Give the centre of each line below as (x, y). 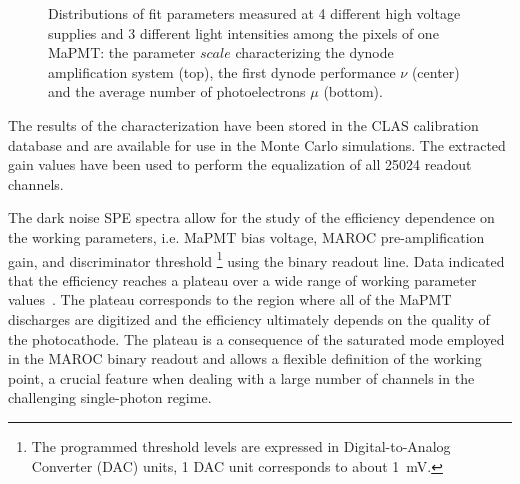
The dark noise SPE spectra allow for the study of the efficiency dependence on (251, 217)
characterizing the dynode (314, 52)
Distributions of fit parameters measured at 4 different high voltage (254, 13)
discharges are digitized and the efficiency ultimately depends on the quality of (249, 318)
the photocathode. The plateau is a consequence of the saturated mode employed (256, 338)
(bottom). (353, 91)
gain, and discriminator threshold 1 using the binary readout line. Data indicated (256, 259)
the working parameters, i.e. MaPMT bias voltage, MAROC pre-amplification (246, 236)
